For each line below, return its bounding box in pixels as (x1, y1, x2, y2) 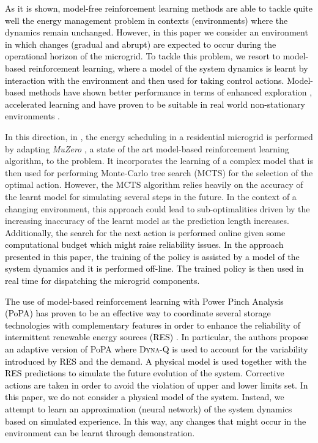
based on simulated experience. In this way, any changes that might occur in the (5, 414, 306, 427)
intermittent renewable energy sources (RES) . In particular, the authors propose (5, 330, 309, 343)
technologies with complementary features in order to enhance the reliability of (5, 318, 300, 331)
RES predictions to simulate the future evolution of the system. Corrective (5, 367, 284, 379)
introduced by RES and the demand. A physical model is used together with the (5, 354, 307, 367)
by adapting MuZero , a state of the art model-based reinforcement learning (5, 142, 289, 155)
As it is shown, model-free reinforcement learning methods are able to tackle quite (5, 2, 312, 14)
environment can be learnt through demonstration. (5, 426, 195, 439)
